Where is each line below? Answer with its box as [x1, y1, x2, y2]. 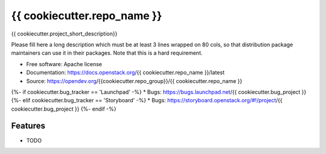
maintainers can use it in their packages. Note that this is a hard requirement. [11, 49, 203, 57]
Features [11, 121, 45, 131]
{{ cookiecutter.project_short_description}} [11, 30, 118, 37]
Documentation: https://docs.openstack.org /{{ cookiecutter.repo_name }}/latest [26, 69, 225, 76]
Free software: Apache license [26, 60, 103, 67]
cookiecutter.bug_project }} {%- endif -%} [11, 105, 117, 112]
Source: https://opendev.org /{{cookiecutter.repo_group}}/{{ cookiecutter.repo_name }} [26, 77, 243, 84]
